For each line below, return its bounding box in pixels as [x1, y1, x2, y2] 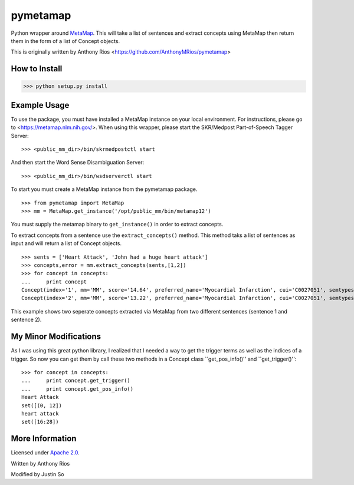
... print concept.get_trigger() [21, 377, 131, 384]
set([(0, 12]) [21, 402, 62, 409]
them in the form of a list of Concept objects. [11, 37, 120, 44]
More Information [11, 434, 77, 444]
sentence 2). [11, 316, 42, 324]
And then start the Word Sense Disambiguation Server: [11, 159, 145, 166]
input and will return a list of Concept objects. [11, 240, 122, 247]
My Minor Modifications [11, 332, 101, 342]
